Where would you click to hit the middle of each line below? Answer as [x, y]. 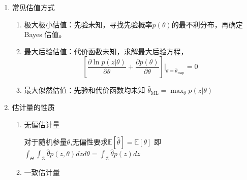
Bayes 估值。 [45, 34]
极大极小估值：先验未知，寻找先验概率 [88, 24]
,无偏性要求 [89, 142]
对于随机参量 [45, 142]
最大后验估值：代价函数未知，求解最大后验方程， [106, 51]
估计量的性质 [33, 107]
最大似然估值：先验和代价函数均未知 [85, 90]
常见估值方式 [33, 7]
